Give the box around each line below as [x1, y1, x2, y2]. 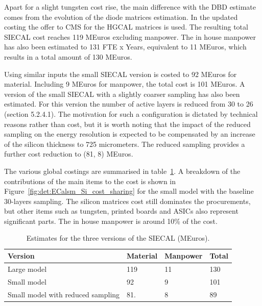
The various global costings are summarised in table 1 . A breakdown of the [4, 165, 241, 176]
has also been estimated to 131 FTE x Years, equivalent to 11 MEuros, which [4, 41, 247, 52]
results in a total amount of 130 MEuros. [4, 51, 132, 62]
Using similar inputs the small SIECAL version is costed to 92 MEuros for [4, 68, 237, 79]
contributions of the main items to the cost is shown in [4, 175, 176, 186]
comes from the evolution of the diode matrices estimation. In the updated [4, 11, 238, 22]
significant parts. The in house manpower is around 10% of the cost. [4, 215, 218, 226]
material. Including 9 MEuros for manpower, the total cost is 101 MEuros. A [4, 79, 245, 89]
